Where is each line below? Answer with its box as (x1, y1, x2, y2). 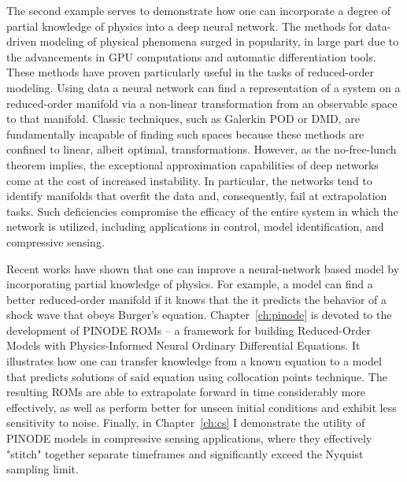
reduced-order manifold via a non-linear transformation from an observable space (6, 95, 398, 111)
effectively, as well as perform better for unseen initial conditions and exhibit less (6, 399, 397, 415)
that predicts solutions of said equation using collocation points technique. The (6, 368, 387, 384)
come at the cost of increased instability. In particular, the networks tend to (6, 172, 372, 188)
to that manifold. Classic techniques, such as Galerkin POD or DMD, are (6, 110, 360, 127)
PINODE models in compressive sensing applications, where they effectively (6, 430, 372, 447)
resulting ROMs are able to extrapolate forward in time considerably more (6, 384, 366, 400)
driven (6, 33, 37, 50)
